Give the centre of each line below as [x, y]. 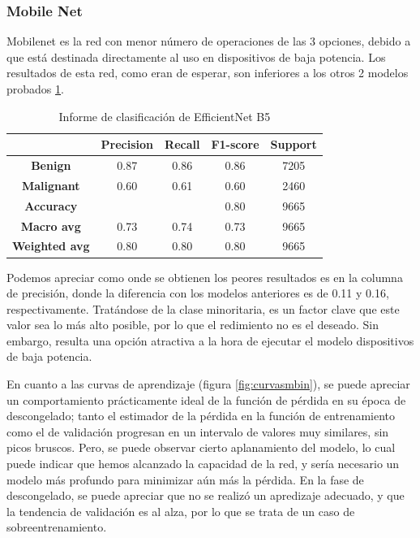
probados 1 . [35, 89]
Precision [127, 144]
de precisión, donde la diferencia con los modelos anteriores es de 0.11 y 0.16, [198, 293]
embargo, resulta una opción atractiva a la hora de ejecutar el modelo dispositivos [210, 340]
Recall [182, 144]
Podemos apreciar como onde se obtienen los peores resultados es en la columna [205, 277]
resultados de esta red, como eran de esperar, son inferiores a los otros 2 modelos [208, 73]
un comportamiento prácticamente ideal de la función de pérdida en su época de [206, 399]
